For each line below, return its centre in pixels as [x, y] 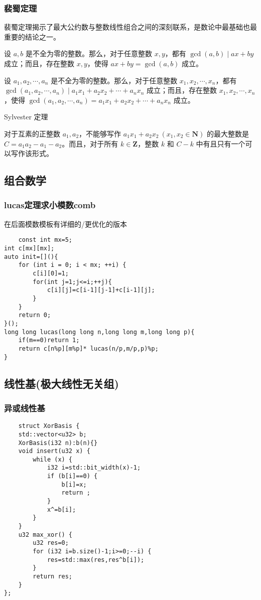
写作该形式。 [32, 153]
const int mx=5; [45, 240]
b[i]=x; [74, 484]
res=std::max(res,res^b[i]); [96, 560]
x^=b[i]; [61, 509]
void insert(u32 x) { [54, 451]
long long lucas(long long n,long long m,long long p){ [99, 332]
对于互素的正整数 [32, 133]
